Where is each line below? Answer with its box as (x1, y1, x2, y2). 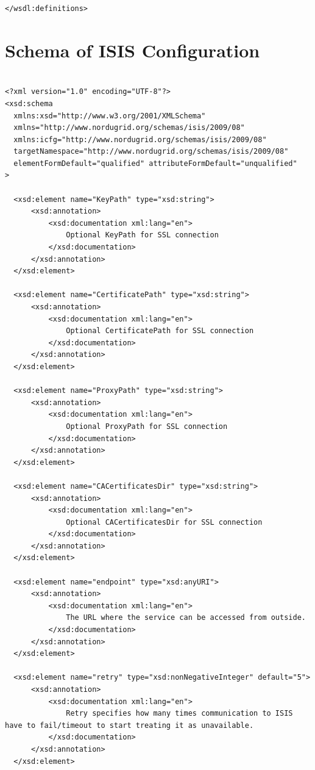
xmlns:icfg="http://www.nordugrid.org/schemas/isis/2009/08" (13, 135, 267, 144)
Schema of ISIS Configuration (5, 37, 260, 62)
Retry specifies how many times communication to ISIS (66, 709, 293, 718)
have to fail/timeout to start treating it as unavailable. (5, 721, 254, 730)
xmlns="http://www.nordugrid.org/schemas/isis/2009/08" (13, 123, 245, 132)
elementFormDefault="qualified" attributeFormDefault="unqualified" (13, 159, 297, 168)
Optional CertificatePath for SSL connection (66, 326, 254, 336)
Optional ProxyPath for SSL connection (66, 422, 228, 431)
